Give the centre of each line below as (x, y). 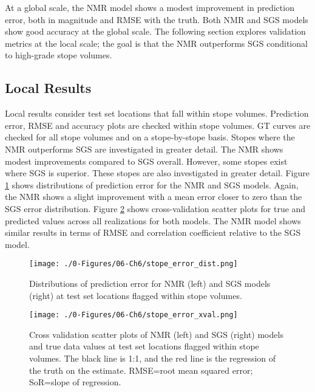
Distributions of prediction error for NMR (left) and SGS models (150, 283)
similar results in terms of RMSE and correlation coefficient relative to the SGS (153, 232)
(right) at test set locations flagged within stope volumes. (136, 295)
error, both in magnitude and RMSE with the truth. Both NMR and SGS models (157, 19)
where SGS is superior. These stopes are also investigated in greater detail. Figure (157, 173)
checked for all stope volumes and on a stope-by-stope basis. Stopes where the (150, 137)
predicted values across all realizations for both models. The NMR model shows (153, 220)
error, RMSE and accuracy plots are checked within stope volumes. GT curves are (158, 125)
